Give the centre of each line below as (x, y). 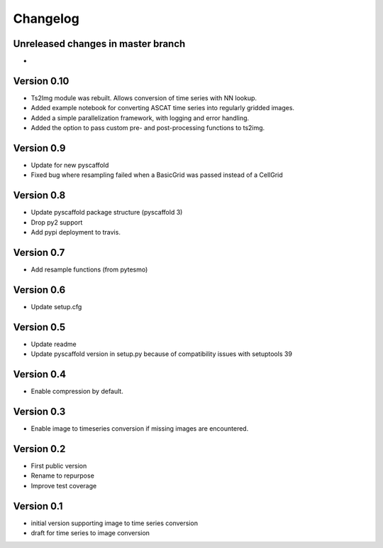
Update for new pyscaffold (70, 165)
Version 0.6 (39, 290)
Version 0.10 (41, 81)
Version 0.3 (39, 411)
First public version (59, 466)
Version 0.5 (39, 327)
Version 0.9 (39, 148)
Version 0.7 (39, 252)
